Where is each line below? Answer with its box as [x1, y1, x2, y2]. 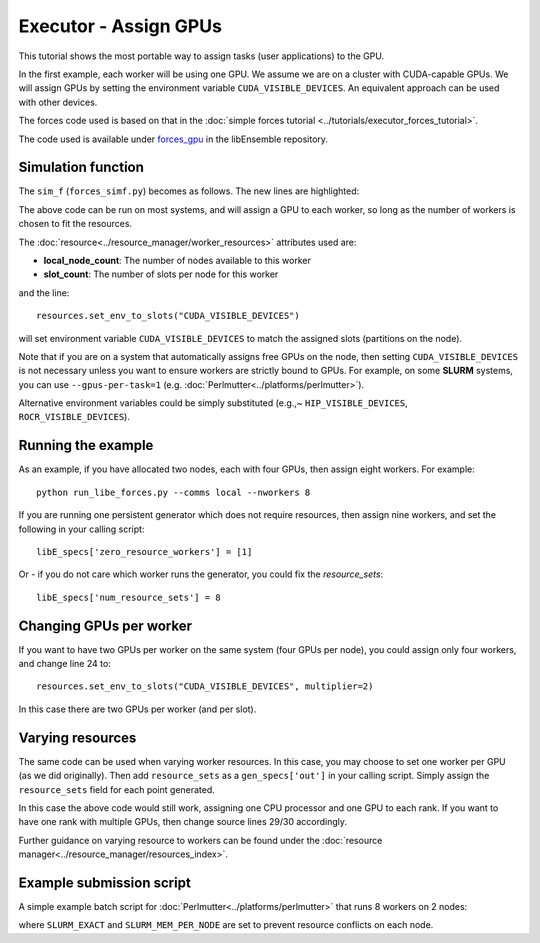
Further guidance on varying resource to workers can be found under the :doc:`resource [18, 834, 383, 846]
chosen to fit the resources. [18, 218, 133, 230]
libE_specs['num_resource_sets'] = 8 [36, 591, 222, 603]
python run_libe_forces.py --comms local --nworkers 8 [36, 486, 311, 498]
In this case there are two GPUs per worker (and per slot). [18, 703, 257, 715]
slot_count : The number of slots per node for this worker [43, 268, 279, 280]
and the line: [18, 286, 70, 299]
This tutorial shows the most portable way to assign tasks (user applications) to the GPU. [18, 50, 385, 62]
